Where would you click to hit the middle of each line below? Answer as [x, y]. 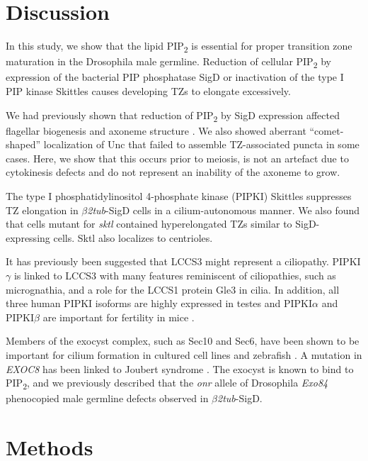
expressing [28, 237]
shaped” [23, 144]
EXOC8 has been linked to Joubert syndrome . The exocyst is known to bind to [180, 368]
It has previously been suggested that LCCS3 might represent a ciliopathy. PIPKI [183, 261]
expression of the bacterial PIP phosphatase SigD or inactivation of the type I [175, 77]
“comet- [327, 130]
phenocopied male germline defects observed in [107, 398]
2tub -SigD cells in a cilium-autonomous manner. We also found [224, 210]
